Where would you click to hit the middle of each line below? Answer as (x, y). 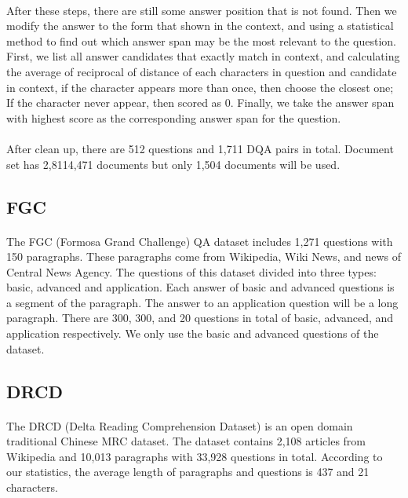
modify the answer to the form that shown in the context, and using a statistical (200, 26)
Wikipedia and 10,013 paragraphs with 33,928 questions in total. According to (195, 456)
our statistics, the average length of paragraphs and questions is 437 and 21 (188, 472)
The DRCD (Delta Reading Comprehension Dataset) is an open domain (180, 425)
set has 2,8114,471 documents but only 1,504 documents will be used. (173, 164)
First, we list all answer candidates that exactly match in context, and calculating (203, 56)
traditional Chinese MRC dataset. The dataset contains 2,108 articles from (186, 441)
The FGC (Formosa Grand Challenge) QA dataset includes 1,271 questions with (200, 241)
